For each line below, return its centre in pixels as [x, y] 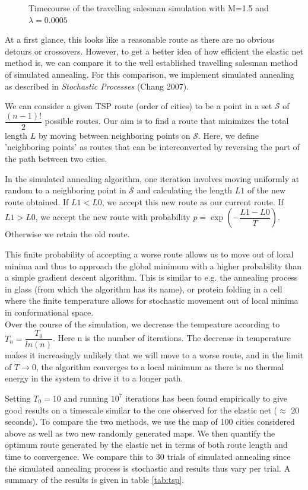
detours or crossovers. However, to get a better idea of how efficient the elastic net [154, 51]
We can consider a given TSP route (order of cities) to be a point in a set [139, 106]
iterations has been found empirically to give [207, 398]
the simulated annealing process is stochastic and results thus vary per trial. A [148, 468]
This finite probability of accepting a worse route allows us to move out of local [149, 254]
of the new [266, 190]
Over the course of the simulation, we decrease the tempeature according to [142, 324]
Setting [18, 398]
